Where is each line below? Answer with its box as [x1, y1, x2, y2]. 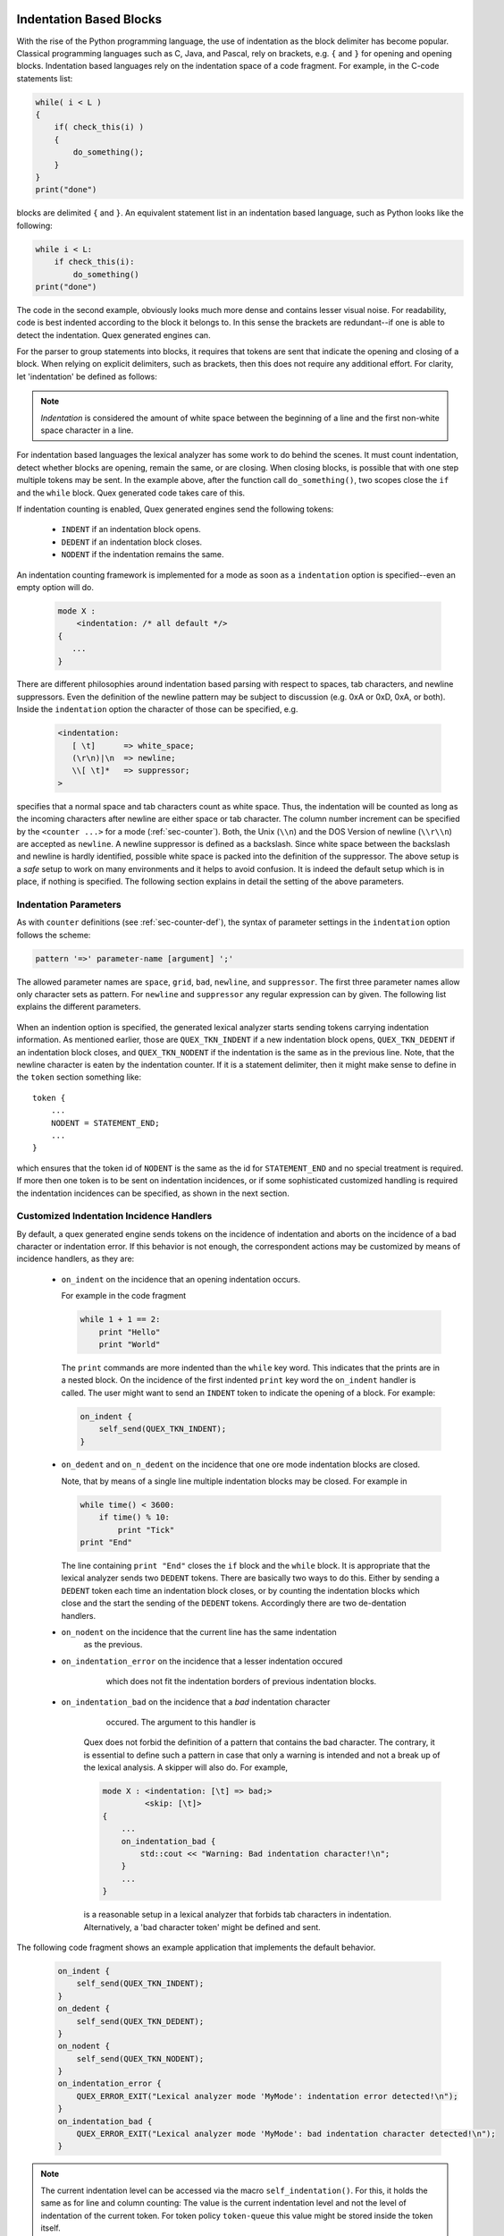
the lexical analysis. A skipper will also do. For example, [83, 1762, 289, 1773]
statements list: [16, 72, 73, 84]
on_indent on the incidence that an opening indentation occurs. [61, 1274, 301, 1284]
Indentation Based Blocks [16, 12, 163, 27]
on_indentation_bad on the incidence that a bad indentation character [61, 1696, 331, 1707]
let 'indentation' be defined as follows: [16, 371, 158, 382]
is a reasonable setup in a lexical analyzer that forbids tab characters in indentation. [83, 1910, 392, 1920]
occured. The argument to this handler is [105, 1716, 256, 1727]
